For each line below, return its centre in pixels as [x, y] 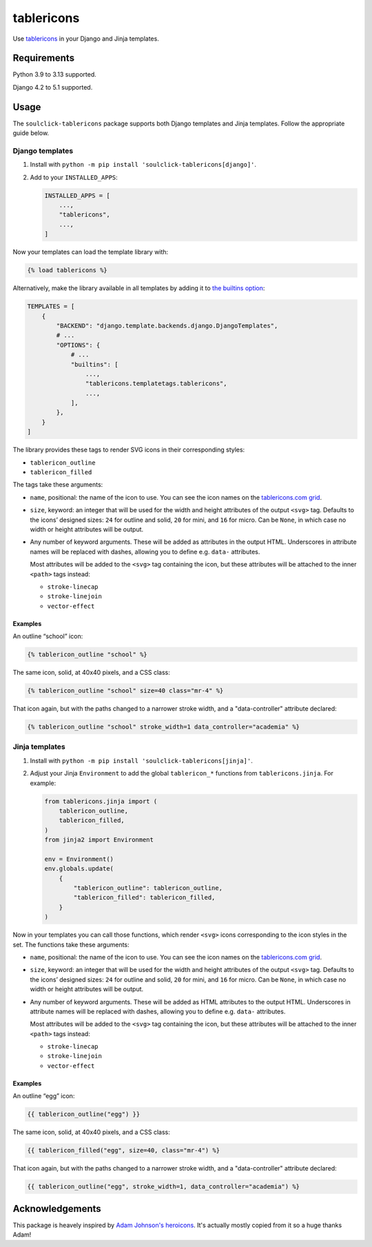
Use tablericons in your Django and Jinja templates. [86, 39]
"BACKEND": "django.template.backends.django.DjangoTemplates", [167, 325]
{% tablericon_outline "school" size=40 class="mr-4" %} [125, 691]
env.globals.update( [79, 869]
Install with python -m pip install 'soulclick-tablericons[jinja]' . [141, 760]
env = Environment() [79, 859]
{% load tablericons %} [68, 270]
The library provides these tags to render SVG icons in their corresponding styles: [129, 450]
